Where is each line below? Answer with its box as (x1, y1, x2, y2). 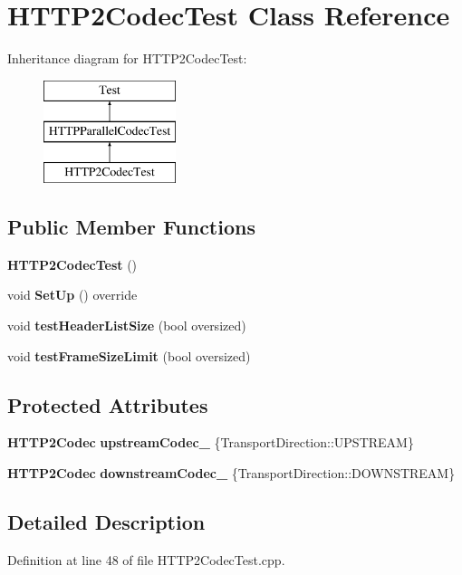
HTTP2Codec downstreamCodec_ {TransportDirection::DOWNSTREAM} (7, 464, 456, 483)
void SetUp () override (7, 285, 138, 304)
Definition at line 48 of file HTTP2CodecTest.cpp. (7, 550, 285, 569)
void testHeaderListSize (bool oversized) (7, 316, 246, 335)
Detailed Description (7, 508, 206, 536)
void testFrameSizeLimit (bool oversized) (7, 346, 251, 365)
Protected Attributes (7, 390, 208, 418)
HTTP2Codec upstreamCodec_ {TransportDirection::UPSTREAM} (7, 433, 414, 452)
